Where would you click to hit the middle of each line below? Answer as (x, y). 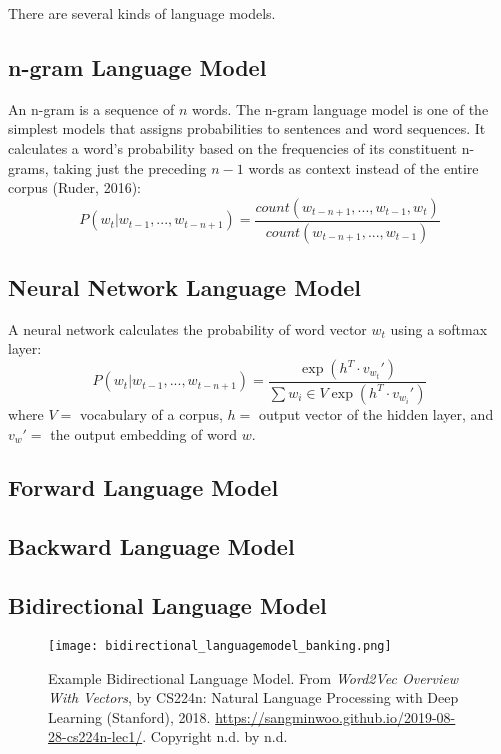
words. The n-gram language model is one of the (340, 108)
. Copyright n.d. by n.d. (215, 736)
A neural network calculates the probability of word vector (187, 328)
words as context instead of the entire (363, 167)
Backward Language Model (151, 546)
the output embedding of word (144, 433)
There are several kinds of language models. (142, 13)
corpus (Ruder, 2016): (74, 187)
